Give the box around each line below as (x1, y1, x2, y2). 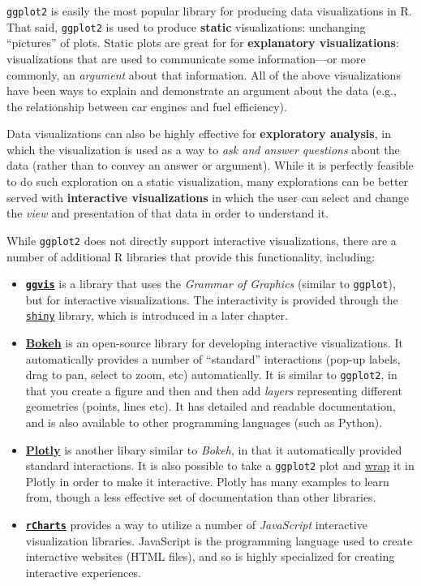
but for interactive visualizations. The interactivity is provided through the (25, 291, 398, 308)
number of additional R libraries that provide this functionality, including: (6, 248, 376, 265)
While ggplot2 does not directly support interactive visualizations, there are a (6, 231, 397, 248)
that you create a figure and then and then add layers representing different (25, 381, 402, 399)
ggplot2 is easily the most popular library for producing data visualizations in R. (6, 2, 412, 19)
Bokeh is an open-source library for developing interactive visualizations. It (25, 334, 403, 351)
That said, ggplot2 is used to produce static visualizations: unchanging (6, 18, 366, 35)
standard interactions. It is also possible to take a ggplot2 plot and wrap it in (25, 457, 415, 474)
